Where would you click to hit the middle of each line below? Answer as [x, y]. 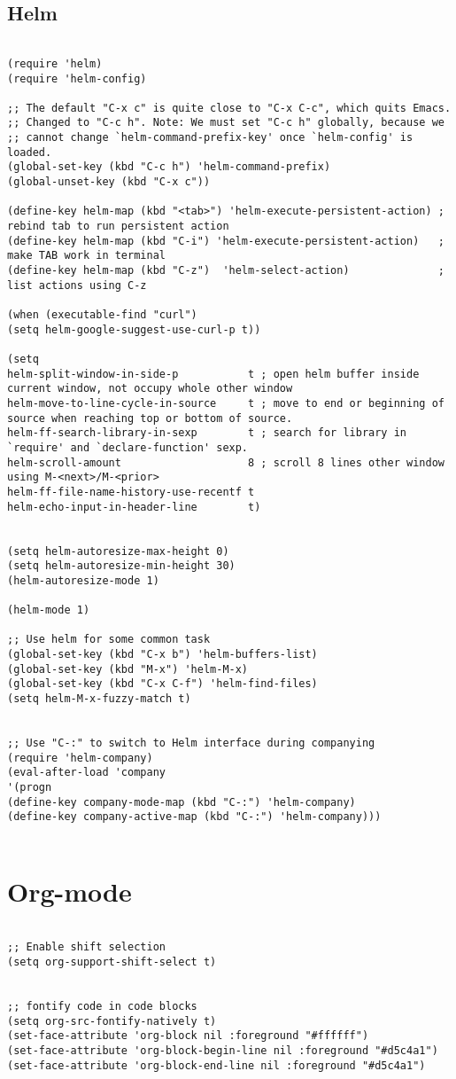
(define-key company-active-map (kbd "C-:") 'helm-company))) [194, 817]
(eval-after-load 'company [86, 773]
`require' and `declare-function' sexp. [128, 447]
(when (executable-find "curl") [102, 315]
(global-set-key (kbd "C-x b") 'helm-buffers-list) [162, 655]
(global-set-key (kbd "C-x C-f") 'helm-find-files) [162, 684]
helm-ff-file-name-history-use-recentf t [131, 492]
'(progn [30, 788]
